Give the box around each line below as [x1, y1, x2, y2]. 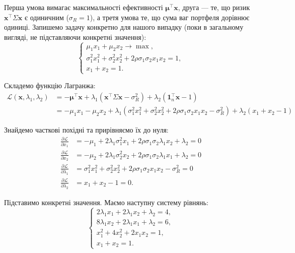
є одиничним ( [24, 12, 69, 22]
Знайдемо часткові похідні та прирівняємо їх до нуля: [4, 124, 169, 135]
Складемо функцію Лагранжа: [4, 80, 96, 91]
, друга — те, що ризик [178, 2, 250, 12]
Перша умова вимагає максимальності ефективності [4, 2, 163, 12]
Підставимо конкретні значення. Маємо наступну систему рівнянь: [4, 197, 208, 207]
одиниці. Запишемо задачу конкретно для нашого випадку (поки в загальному [4, 22, 244, 32]
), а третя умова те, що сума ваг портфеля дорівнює [90, 12, 250, 22]
